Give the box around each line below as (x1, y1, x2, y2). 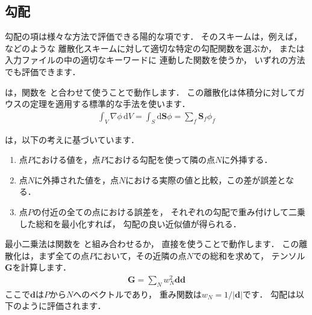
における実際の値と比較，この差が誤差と (125, 173, 285, 186)
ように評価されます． (21, 299, 106, 312)
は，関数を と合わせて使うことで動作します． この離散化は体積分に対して (5, 85, 296, 98)
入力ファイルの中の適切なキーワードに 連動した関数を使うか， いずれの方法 (5, 54, 305, 66)
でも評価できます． (5, 65, 81, 78)
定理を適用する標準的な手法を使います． (30, 97, 190, 110)
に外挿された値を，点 (34, 173, 119, 186)
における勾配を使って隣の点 (105, 153, 216, 166)
